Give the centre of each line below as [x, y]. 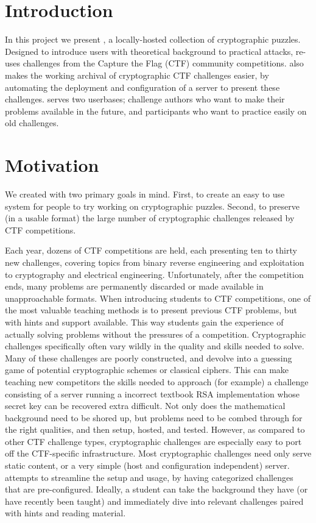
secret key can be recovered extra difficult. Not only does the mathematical [145, 406]
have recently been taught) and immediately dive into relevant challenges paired [154, 501]
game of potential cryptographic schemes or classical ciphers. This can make [147, 370]
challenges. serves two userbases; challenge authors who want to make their [145, 99]
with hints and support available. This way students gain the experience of [144, 322]
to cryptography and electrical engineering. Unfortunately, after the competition [154, 274]
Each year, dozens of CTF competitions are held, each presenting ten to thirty [151, 250]
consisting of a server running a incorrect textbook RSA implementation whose [153, 393]
